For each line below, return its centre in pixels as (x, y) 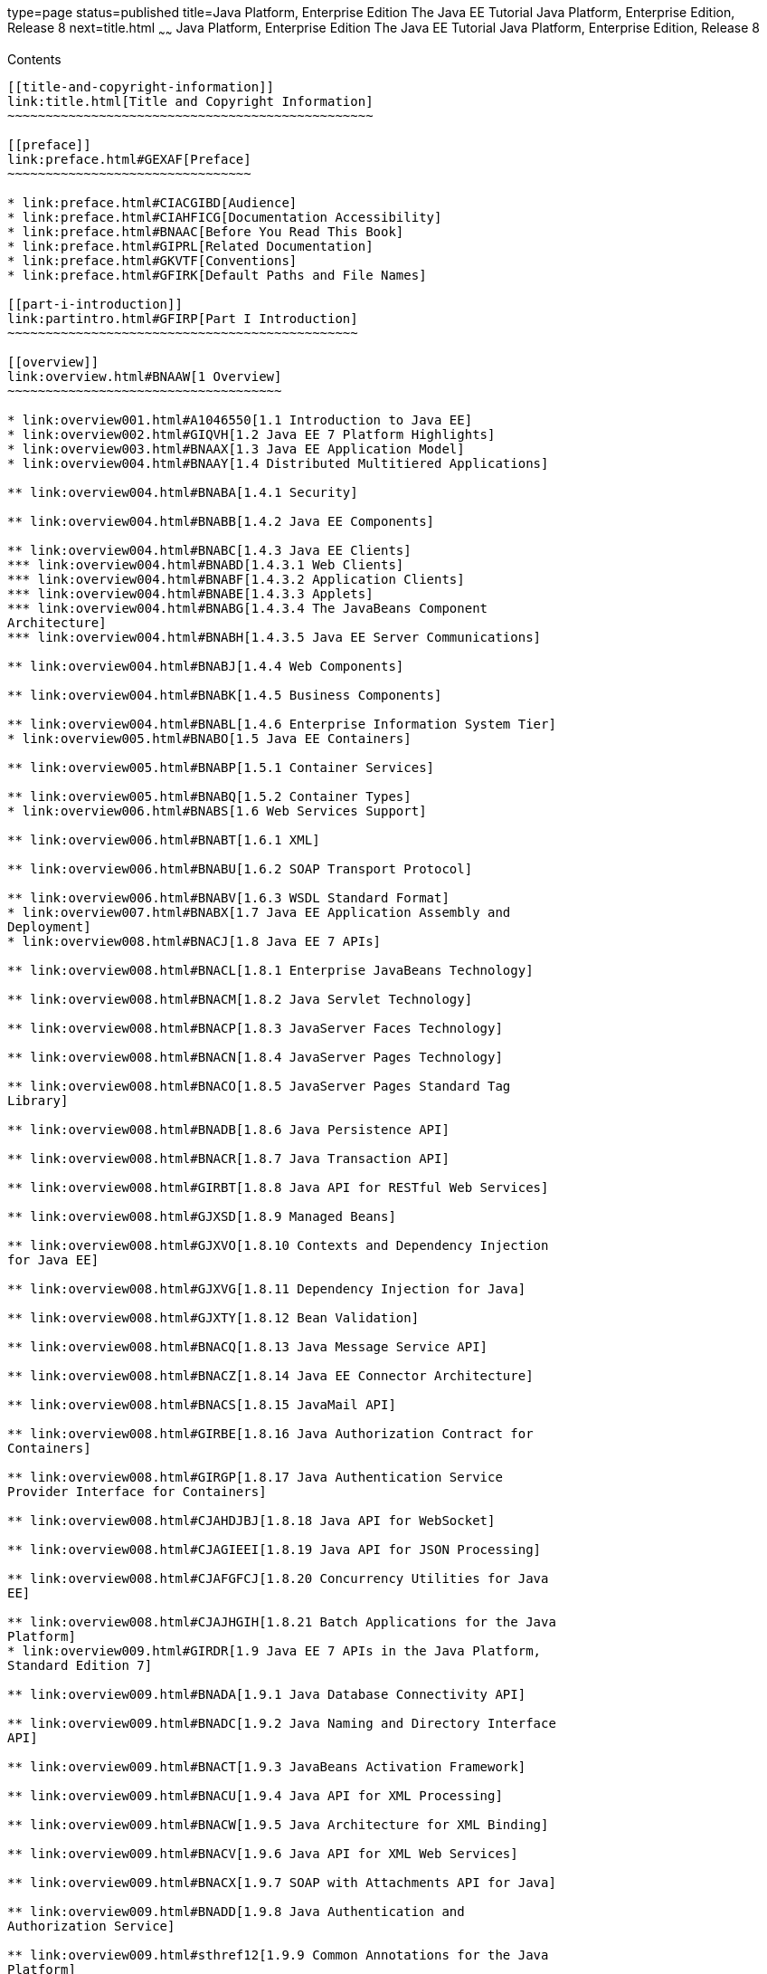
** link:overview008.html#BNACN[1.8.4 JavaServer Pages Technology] (255, 1057)
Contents (34, 59)
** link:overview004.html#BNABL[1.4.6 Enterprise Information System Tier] (282, 724)
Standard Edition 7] (80, 1665)
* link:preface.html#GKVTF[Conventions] (152, 260)
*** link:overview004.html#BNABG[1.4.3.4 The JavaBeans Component (248, 608)
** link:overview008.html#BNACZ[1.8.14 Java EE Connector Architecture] (270, 1375)
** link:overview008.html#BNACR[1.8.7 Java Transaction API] (228, 1158)
